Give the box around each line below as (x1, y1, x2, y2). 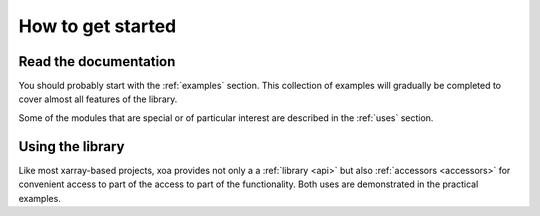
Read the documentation (18, 53, 176, 70)
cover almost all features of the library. (18, 93, 178, 105)
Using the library (18, 138, 125, 155)
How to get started (18, 15, 177, 37)
